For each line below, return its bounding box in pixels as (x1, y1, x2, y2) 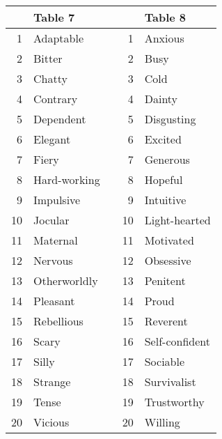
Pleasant (33, 293, 75, 309)
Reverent (144, 313, 188, 329)
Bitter (33, 50, 63, 66)
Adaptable (33, 30, 84, 46)
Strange (33, 373, 71, 390)
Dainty (144, 91, 178, 107)
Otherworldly (33, 272, 98, 288)
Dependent (33, 111, 86, 127)
